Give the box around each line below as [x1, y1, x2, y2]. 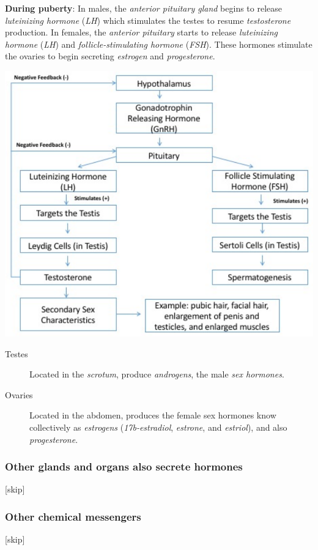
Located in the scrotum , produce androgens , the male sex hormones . [29, 368, 284, 381]
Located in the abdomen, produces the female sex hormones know [29, 409, 276, 422]
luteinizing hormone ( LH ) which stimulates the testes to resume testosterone [5, 13, 291, 26]
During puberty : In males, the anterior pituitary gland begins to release [5, 2, 282, 14]
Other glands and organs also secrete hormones [5, 459, 243, 474]
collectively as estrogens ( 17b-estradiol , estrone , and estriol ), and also [29, 421, 287, 434]
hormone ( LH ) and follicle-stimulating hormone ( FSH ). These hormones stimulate [5, 37, 312, 50]
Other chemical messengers [5, 508, 141, 524]
